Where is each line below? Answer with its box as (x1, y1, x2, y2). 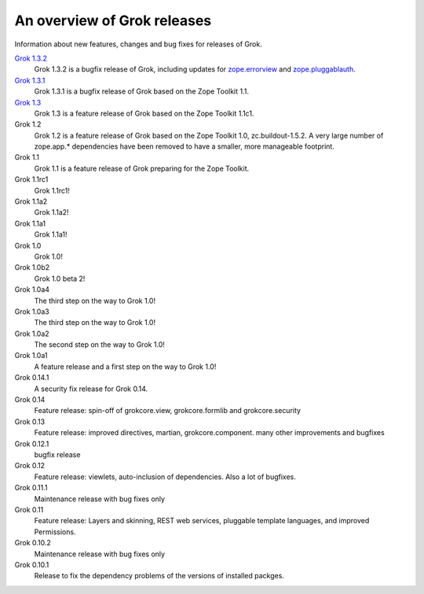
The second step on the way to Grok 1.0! (34, 340, 165, 349)
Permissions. (34, 527, 76, 537)
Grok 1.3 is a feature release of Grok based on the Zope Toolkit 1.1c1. (34, 109, 254, 118)
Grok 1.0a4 (14, 285, 50, 294)
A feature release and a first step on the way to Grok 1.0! (34, 362, 217, 371)
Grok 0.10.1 (14, 559, 49, 570)
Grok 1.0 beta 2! (34, 274, 86, 283)
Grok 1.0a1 (14, 351, 48, 360)
